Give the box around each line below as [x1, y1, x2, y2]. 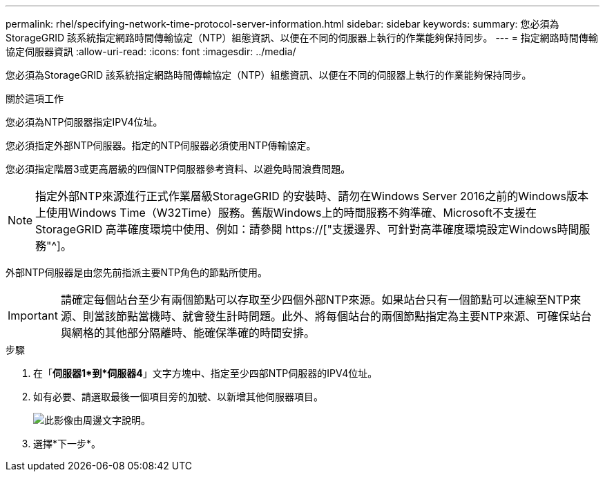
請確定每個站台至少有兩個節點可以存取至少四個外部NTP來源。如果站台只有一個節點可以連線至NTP [60, 293, 570, 306]
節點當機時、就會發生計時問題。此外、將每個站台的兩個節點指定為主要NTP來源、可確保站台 [115, 309, 592, 323]
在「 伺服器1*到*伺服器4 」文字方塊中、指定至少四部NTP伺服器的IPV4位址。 [33, 367, 378, 379]
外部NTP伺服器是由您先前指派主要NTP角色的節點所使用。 [6, 266, 268, 278]
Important [8, 309, 58, 322]
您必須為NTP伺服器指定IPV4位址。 [6, 116, 163, 128]
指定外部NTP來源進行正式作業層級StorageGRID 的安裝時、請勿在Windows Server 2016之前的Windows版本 [35, 189, 588, 203]
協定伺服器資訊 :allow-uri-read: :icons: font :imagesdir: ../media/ [6, 46, 296, 57]
